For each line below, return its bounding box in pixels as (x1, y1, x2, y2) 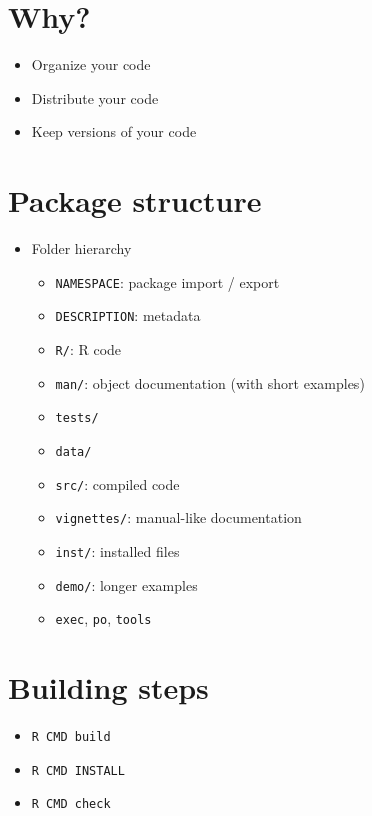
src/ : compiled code (55, 473, 180, 494)
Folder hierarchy (31, 238, 132, 259)
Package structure (8, 180, 262, 221)
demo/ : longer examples (55, 574, 198, 595)
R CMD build (31, 729, 111, 744)
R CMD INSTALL (31, 763, 125, 778)
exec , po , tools (55, 608, 152, 629)
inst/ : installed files (55, 540, 180, 561)
